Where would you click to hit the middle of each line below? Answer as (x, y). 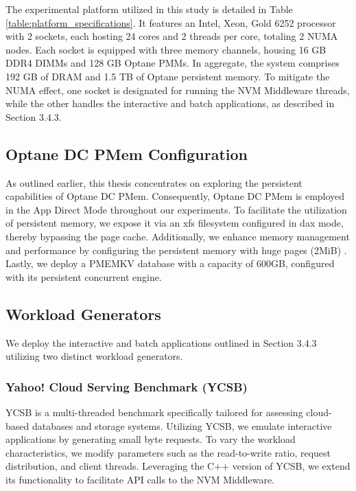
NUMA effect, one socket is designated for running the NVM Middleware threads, (178, 90)
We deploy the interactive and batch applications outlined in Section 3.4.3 (161, 342)
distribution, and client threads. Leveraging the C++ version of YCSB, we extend (178, 466)
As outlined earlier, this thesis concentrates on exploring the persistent (154, 182)
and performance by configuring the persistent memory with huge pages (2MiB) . (176, 250)
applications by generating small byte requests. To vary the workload (151, 439)
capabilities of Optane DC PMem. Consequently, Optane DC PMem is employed (175, 196)
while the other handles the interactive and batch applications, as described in (170, 103)
